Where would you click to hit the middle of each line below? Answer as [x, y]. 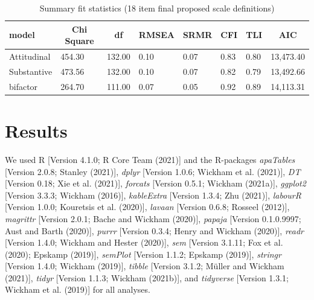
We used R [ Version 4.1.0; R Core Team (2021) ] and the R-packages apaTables [150, 159]
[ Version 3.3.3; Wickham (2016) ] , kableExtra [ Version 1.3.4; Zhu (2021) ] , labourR [153, 195]
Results [36, 130]
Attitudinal [30, 56]
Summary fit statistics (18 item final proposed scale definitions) [157, 8]
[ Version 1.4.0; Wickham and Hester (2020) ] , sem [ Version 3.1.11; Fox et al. [144, 242]
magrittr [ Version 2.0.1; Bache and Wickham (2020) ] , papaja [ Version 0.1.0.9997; [153, 218]
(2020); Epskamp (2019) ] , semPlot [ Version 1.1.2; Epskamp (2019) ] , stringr [143, 254]
